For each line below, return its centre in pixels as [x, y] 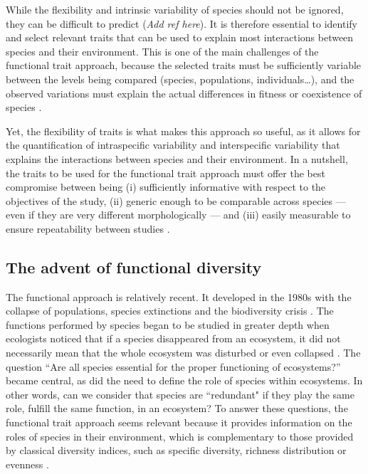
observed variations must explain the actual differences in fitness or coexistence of [184, 93]
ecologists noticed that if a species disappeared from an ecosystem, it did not [173, 338]
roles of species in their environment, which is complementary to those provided [180, 436]
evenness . [27, 464]
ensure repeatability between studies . [88, 228]
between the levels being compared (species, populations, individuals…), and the [180, 79]
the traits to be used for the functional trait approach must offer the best [165, 173]
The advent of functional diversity [134, 267]
